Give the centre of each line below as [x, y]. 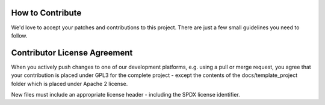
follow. [19, 35]
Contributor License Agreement [72, 53]
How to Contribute [46, 13]
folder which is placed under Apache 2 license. [70, 84]
